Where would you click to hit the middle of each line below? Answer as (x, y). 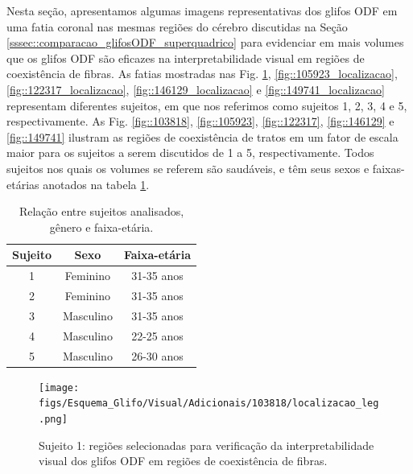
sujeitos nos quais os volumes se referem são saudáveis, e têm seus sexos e (188, 168)
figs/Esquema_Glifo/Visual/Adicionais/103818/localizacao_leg (209, 404)
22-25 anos (157, 335)
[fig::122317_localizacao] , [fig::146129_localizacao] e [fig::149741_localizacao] (196, 89)
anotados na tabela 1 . (96, 184)
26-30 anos (157, 355)
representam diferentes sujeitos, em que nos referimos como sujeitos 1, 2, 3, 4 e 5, (207, 105)
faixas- (388, 168)
